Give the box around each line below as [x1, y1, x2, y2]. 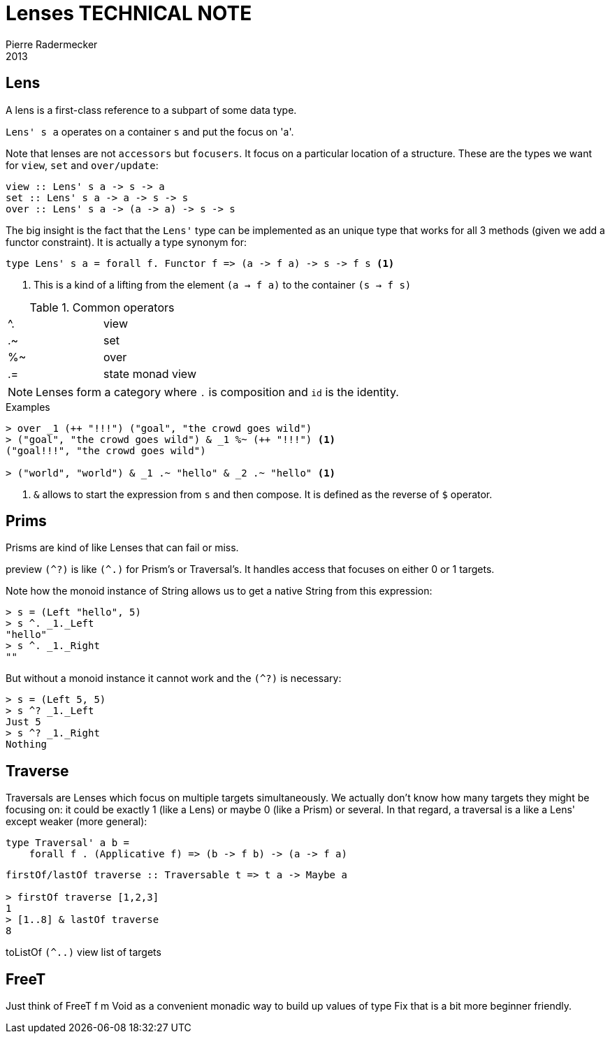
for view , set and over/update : [6, 159, 159, 171]
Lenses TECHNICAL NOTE [6, 1, 252, 25]
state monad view [103, 366, 196, 381]
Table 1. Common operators [29, 300, 175, 314]
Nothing [6, 739, 48, 750]
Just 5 [6, 716, 41, 728]
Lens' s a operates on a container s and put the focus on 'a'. [6, 125, 294, 138]
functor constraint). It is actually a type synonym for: [6, 235, 247, 248]
